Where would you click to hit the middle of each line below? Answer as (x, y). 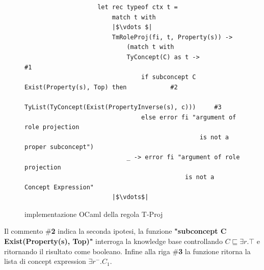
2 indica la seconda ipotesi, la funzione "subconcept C (139, 231)
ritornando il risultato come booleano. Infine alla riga (87, 251)
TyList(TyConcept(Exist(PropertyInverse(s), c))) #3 (123, 107)
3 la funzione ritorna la (215, 251)
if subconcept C (169, 77)
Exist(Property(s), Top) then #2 (101, 87)
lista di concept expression (45, 261)
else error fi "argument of (189, 117)
